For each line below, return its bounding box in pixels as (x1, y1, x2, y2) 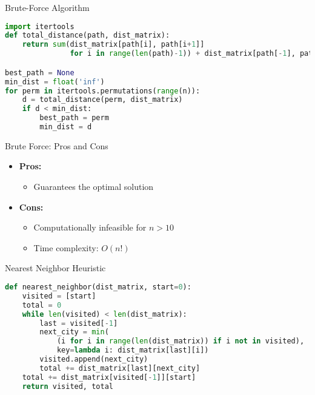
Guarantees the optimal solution (33, 180, 154, 193)
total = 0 (22, 300, 62, 309)
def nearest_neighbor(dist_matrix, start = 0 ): (5, 283, 191, 292)
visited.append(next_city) (39, 355, 148, 364)
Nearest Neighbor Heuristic (5, 262, 106, 274)
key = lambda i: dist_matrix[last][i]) (56, 346, 209, 355)
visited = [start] (22, 291, 96, 300)
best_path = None (5, 68, 75, 77)
